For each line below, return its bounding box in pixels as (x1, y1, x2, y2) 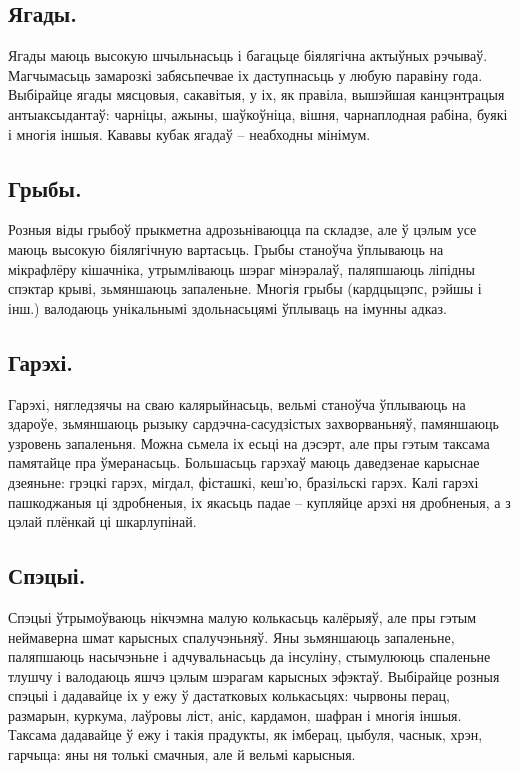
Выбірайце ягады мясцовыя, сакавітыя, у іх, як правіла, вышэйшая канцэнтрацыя (8, 84, 505, 105)
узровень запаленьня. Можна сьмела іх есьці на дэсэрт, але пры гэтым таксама (8, 432, 490, 453)
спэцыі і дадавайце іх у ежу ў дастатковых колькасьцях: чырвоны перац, (8, 685, 450, 706)
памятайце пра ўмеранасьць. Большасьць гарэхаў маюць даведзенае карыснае (8, 452, 480, 473)
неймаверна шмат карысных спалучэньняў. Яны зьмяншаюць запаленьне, (8, 626, 455, 647)
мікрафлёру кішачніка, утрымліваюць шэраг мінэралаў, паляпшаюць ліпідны (8, 258, 475, 279)
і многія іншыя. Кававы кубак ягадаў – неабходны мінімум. (8, 123, 371, 144)
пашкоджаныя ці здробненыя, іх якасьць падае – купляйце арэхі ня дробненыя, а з (8, 491, 511, 512)
